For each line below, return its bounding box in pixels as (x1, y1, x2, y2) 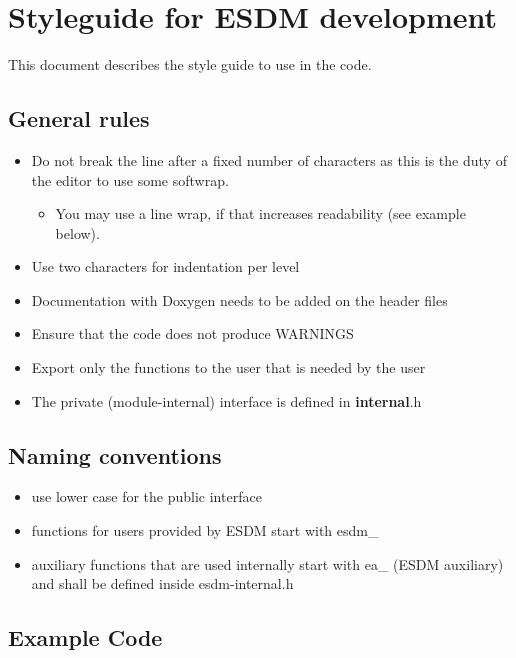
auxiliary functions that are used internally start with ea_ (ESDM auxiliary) (31, 553, 504, 574)
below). (55, 222, 100, 243)
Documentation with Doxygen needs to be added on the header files (31, 289, 448, 310)
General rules (8, 103, 150, 134)
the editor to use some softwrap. (31, 169, 229, 190)
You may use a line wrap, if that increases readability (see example (55, 203, 466, 224)
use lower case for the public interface (31, 486, 262, 507)
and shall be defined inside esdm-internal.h (31, 573, 294, 594)
